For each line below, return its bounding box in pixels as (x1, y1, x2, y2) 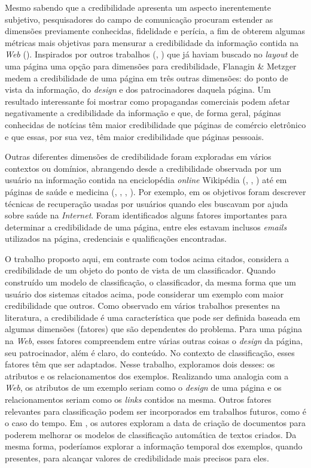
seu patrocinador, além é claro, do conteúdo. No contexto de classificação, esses (5, 346, 295, 358)
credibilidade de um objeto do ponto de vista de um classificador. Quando (5, 264, 276, 276)
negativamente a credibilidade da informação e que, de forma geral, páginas (5, 107, 281, 119)
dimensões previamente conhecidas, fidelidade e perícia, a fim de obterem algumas (5, 25, 306, 37)
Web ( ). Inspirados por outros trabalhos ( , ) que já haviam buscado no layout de (5, 48, 299, 60)
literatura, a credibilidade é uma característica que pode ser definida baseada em (5, 311, 300, 323)
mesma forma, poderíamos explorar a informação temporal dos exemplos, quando (5, 440, 303, 452)
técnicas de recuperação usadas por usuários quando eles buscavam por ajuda (5, 197, 288, 209)
